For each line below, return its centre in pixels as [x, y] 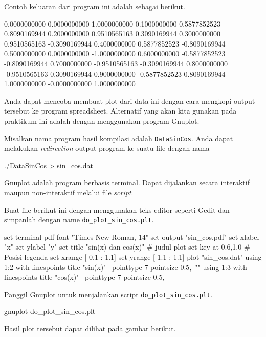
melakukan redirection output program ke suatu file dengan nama [107, 148]
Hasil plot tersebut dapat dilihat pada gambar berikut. [90, 329]
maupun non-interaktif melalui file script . [69, 192]
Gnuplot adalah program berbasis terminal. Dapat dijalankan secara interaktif [127, 182]
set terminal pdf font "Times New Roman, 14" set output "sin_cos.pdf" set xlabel [132, 237]
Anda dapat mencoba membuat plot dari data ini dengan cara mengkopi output [130, 100]
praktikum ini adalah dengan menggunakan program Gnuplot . [102, 120]
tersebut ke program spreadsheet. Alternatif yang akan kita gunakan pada [120, 111]
